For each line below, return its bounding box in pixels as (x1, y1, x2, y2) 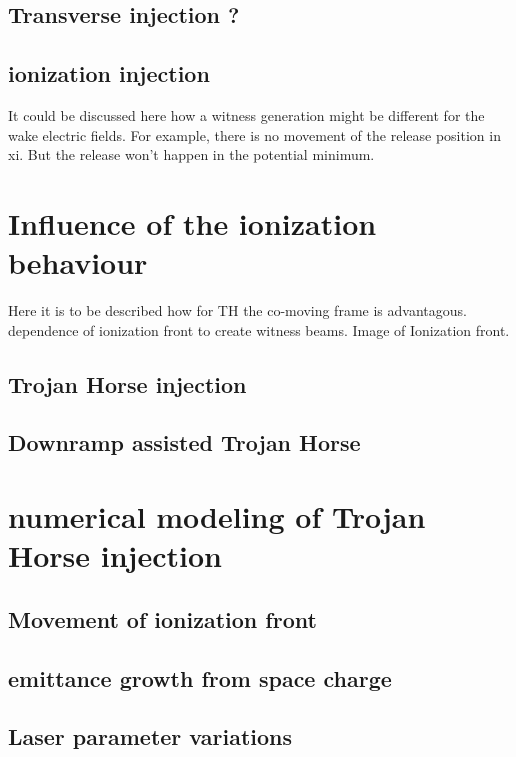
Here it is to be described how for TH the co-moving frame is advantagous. (8, 300, 467, 321)
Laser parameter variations (8, 721, 293, 752)
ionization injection (8, 58, 210, 89)
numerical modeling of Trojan (8, 496, 426, 537)
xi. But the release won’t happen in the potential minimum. (8, 144, 375, 165)
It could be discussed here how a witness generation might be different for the (8, 104, 485, 125)
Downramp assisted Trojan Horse (8, 427, 361, 458)
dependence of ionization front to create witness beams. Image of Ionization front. (8, 319, 510, 340)
